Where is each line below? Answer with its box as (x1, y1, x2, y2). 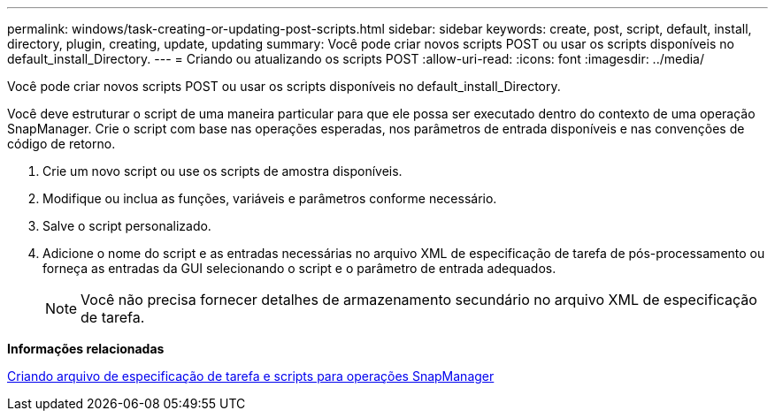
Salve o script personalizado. (42, 218, 211, 233)
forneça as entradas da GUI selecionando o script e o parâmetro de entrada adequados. (42, 261, 556, 276)
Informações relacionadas (7, 341, 165, 356)
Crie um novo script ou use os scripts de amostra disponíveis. (42, 163, 403, 179)
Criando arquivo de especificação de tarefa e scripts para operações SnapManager (7, 369, 495, 384)
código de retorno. (7, 136, 116, 151)
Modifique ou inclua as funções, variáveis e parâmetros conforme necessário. (42, 191, 497, 206)
